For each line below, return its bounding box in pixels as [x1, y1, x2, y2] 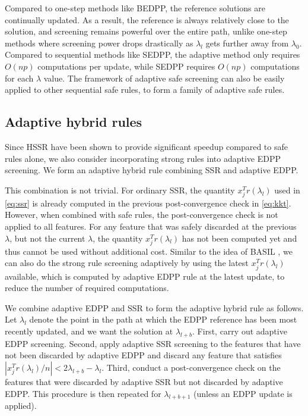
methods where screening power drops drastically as [5, 36, 193, 49]
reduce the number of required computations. [5, 281, 169, 294]
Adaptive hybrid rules [5, 112, 142, 131]
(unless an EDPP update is [193, 387, 293, 399]
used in [274, 183, 300, 196]
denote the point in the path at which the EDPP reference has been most [29, 313, 297, 326]
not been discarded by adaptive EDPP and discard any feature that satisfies [5, 349, 282, 361]
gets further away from [205, 36, 289, 49]
